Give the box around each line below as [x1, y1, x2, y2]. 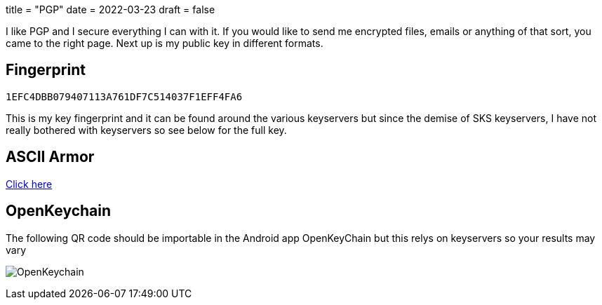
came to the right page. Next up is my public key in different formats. [6, 37, 323, 49]
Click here [6, 177, 53, 190]
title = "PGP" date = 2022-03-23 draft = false [6, 4, 215, 15]
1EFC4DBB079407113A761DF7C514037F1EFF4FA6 [6, 90, 243, 102]
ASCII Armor [6, 148, 95, 166]
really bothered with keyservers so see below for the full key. [6, 123, 287, 136]
